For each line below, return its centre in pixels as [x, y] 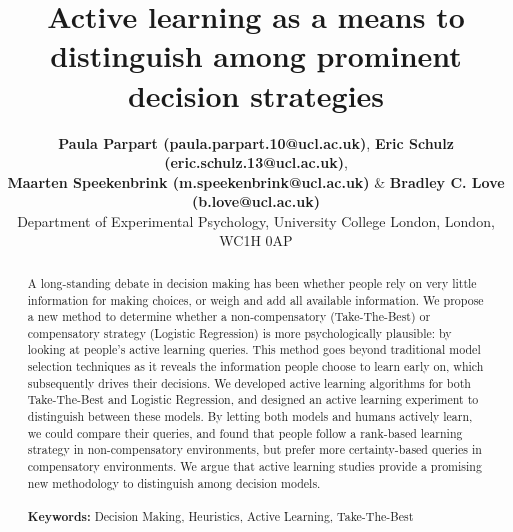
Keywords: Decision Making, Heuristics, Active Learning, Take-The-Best [220, 517]
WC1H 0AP [256, 240]
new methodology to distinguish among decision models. [174, 482]
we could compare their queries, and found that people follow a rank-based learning [245, 432]
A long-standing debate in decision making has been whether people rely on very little [252, 282]
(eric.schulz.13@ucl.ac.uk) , [256, 162]
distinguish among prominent [256, 55]
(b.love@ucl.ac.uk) [256, 201]
